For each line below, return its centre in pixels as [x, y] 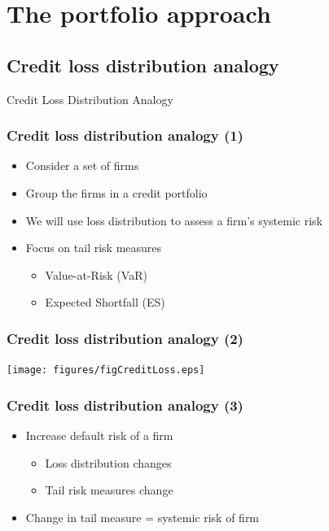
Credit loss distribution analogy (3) [125, 405]
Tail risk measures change [109, 490]
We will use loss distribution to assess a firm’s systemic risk [174, 220]
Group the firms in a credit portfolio [116, 192]
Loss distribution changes [108, 462]
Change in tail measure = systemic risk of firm [143, 517]
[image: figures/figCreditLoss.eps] [106, 370]
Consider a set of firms [82, 165]
